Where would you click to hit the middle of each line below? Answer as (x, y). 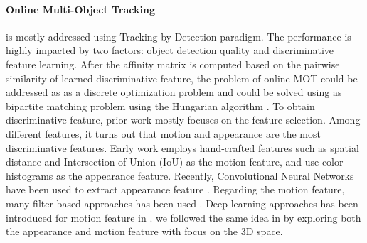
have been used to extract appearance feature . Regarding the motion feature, (175, 189)
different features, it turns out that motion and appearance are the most (163, 133)
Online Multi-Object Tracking (80, 9)
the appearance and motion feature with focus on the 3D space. (144, 231)
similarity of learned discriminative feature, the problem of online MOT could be (182, 78)
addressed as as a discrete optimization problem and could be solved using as (174, 92)
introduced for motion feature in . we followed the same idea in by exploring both (183, 217)
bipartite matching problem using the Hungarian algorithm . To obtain (160, 106)
